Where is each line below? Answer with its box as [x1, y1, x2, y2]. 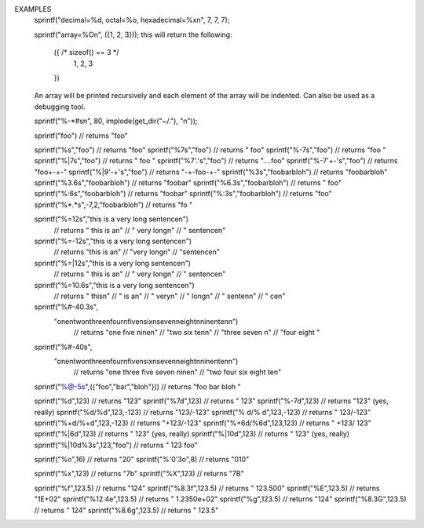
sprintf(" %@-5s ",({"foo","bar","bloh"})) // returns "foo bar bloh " [34, 381, 241, 391]
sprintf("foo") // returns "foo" [34, 130, 129, 140]
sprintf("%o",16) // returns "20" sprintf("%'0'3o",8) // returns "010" [34, 455, 250, 464]
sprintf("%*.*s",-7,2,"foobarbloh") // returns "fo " [34, 200, 193, 209]
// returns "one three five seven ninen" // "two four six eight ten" [73, 367, 282, 377]
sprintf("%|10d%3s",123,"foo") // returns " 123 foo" [34, 440, 198, 450]
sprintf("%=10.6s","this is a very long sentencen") [34, 280, 196, 289]
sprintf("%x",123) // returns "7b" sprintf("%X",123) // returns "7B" [34, 469, 244, 479]
